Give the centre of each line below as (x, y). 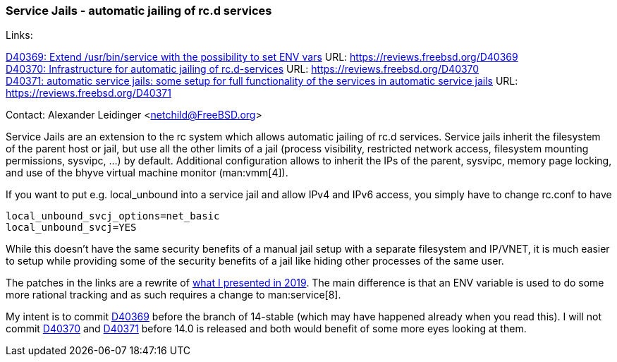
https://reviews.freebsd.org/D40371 (88, 93)
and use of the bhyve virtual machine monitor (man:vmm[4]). (147, 173)
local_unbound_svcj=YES (71, 228)
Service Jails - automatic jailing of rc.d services (139, 11)
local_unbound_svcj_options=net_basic (113, 216)
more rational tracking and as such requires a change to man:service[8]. (173, 295)
